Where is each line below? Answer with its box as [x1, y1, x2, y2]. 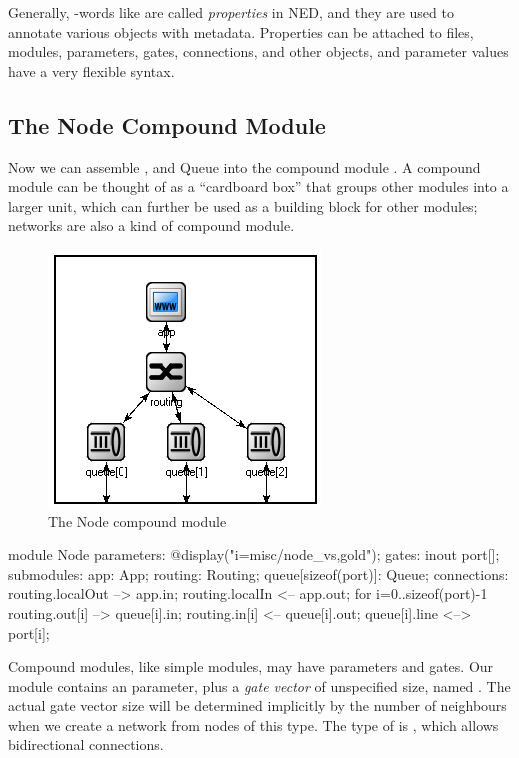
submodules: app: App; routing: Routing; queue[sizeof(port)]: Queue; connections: [8, 563, 509, 584]
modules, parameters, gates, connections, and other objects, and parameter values [8, 41, 509, 62]
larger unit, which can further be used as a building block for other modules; [8, 195, 478, 216]
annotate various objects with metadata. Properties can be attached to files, [8, 21, 474, 42]
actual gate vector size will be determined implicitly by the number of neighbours [8, 695, 507, 716]
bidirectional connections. [8, 734, 164, 755]
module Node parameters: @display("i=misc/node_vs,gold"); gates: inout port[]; [8, 544, 500, 565]
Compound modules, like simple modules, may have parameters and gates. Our [8, 656, 494, 677]
